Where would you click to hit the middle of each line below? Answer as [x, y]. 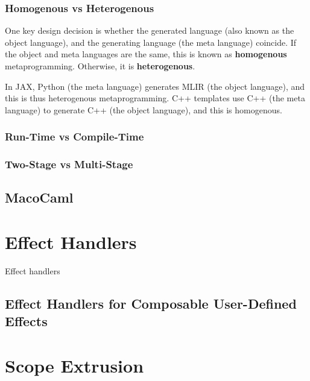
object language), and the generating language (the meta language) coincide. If [151, 42]
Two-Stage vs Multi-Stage [69, 164]
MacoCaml [39, 197]
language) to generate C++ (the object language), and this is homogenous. [144, 109]
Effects [26, 321]
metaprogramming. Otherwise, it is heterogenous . [100, 66]
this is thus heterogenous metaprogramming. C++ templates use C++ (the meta [155, 98]
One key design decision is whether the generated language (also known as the [150, 30]
